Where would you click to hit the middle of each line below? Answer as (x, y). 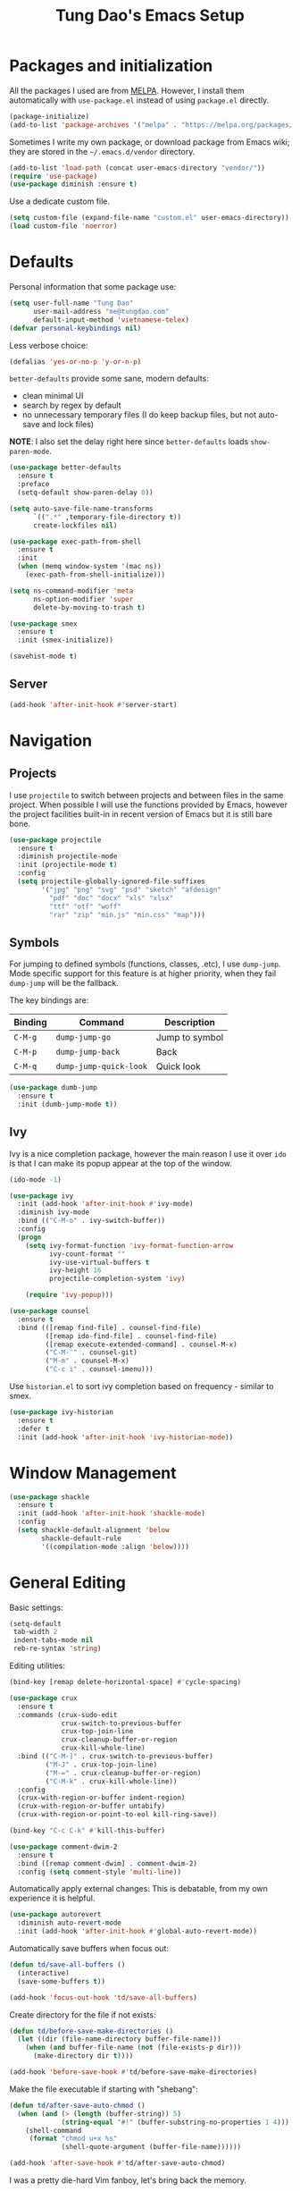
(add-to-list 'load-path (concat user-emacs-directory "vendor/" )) (137, 168)
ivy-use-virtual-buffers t (99, 1262)
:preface (33, 485)
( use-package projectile (55, 840)
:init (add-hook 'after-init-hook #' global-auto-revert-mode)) (137, 1932)
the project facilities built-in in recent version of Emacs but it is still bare (141, 813)
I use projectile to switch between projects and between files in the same (146, 795)
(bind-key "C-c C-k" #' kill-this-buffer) (87, 1831)
